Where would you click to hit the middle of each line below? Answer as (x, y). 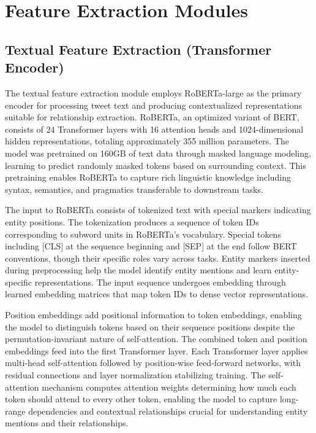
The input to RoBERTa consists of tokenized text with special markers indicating (158, 210)
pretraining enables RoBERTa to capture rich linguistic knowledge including (148, 177)
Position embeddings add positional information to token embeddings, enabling (153, 315)
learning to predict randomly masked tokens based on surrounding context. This (156, 165)
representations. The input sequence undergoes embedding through (160, 282)
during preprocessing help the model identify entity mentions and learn (138, 270)
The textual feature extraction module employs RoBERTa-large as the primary (153, 92)
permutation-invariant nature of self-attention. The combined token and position (156, 339)
